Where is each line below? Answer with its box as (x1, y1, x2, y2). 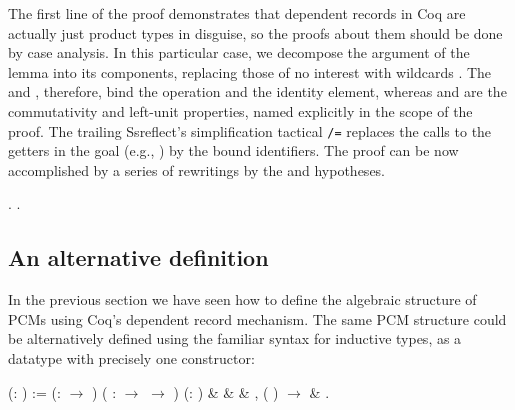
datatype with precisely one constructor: (8, 347, 255, 368)
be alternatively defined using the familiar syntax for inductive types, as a (8, 328, 462, 349)
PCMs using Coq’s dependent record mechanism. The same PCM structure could (8, 308, 507, 329)
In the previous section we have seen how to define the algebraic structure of (8, 289, 477, 310)
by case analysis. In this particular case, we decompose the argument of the (8, 42, 470, 63)
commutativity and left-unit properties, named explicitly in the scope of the (8, 100, 473, 121)
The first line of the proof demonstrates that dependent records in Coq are (8, 3, 466, 23)
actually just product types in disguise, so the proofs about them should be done (8, 22, 503, 43)
